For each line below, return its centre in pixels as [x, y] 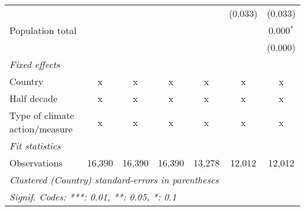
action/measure [41, 129]
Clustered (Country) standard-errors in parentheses [114, 180]
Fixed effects [35, 64]
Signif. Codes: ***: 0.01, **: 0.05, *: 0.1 [93, 197]
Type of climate [42, 115]
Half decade [33, 98]
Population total [43, 30]
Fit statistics [35, 146]
